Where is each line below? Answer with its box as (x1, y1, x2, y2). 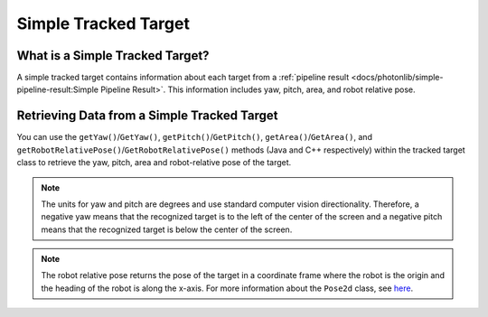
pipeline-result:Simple (16, 84, 99, 95)
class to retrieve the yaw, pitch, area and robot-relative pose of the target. (16, 157, 292, 168)
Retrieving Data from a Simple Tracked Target (16, 108, 278, 124)
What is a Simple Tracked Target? (16, 48, 210, 63)
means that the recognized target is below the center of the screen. (41, 224, 293, 235)
